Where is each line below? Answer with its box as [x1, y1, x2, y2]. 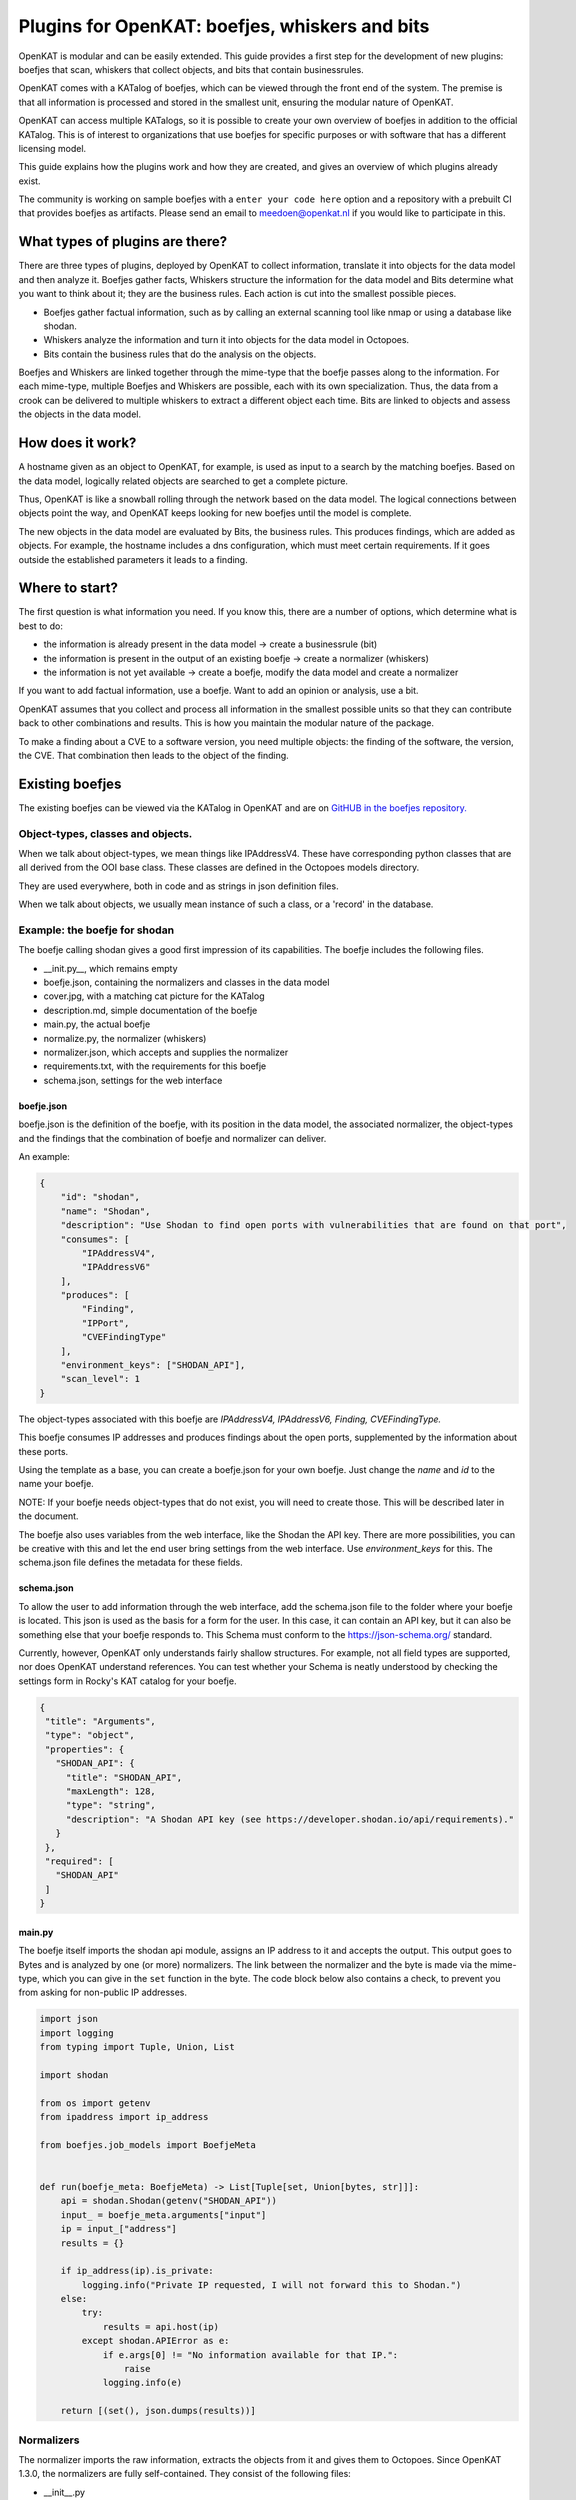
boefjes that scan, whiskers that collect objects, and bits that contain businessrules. [18, 63, 364, 75]
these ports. [18, 1445, 69, 1457]
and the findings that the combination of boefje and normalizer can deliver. [18, 1132, 327, 1144]
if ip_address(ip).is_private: [60, 2265, 214, 2277]
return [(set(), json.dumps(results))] [60, 2405, 257, 2417]
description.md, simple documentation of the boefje [43, 1004, 258, 1016]
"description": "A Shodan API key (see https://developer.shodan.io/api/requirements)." [65, 1813, 515, 1825]
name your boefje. [18, 1478, 94, 1490]
